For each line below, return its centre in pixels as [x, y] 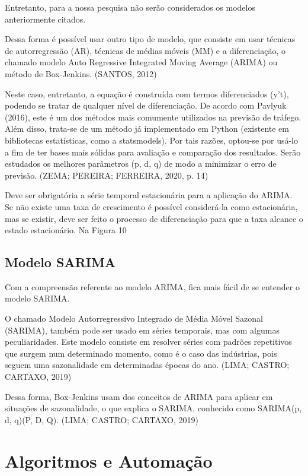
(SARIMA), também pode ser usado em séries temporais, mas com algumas [142, 330]
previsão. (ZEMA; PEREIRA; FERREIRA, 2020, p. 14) [107, 175]
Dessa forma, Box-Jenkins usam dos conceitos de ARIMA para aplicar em [139, 396]
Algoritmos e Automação [109, 460]
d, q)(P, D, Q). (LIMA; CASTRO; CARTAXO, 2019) [102, 419]
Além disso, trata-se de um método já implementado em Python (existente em [147, 128]
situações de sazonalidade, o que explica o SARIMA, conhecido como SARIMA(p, [153, 408]
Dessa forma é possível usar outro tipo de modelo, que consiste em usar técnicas [150, 39]
